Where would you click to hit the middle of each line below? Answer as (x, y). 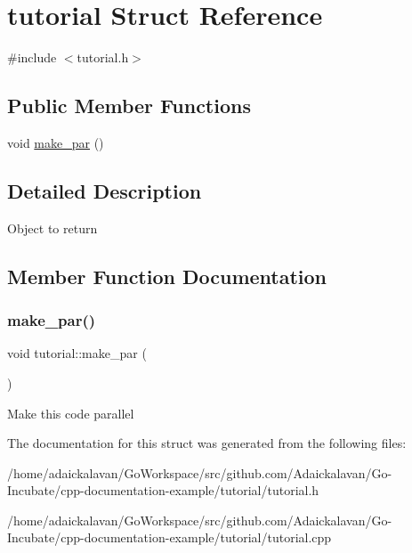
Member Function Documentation (167, 276)
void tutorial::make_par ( (77, 353)
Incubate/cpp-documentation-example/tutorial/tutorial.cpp (170, 537)
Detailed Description (105, 190)
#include (32, 57)
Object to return (53, 228)
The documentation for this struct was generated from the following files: (207, 443)
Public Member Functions (129, 106)
